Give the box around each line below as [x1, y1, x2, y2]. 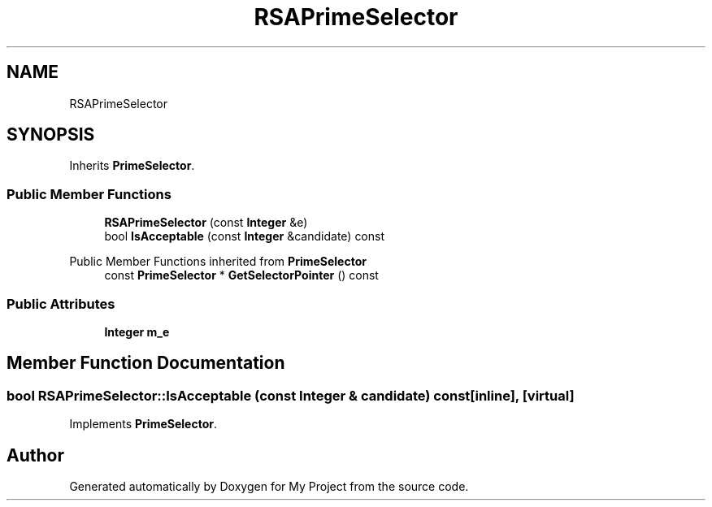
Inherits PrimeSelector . [69, 158, 195, 173]
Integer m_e [104, 324, 170, 339]
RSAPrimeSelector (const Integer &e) [104, 215, 308, 230]
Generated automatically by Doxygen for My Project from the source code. [69, 479, 469, 493]
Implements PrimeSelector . [69, 417, 217, 431]
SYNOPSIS [7, 124, 95, 145]
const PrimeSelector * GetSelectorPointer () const [104, 268, 379, 283]
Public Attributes [7, 295, 115, 312]
